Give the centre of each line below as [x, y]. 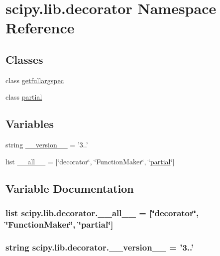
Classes [24, 59]
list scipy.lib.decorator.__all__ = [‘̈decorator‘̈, [102, 213]
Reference [40, 28]
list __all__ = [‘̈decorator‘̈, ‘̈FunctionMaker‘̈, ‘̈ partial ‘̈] [90, 161]
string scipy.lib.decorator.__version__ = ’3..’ [100, 247]
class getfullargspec [35, 80]
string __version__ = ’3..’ [47, 145]
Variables [30, 124]
